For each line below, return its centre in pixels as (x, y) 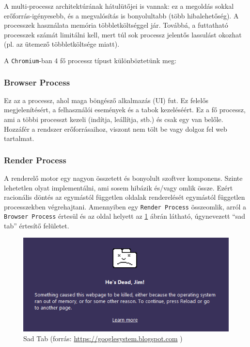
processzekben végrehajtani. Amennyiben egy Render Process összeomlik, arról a (125, 206)
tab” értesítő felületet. (37, 226)
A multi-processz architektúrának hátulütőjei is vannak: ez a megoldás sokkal (119, 6)
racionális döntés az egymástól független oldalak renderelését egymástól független (125, 197)
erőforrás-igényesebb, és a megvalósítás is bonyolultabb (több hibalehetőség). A (121, 15)
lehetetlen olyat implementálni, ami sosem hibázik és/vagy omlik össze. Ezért (118, 187)
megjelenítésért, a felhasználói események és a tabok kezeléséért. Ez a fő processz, (125, 110)
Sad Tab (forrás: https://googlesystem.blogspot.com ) (103, 338)
